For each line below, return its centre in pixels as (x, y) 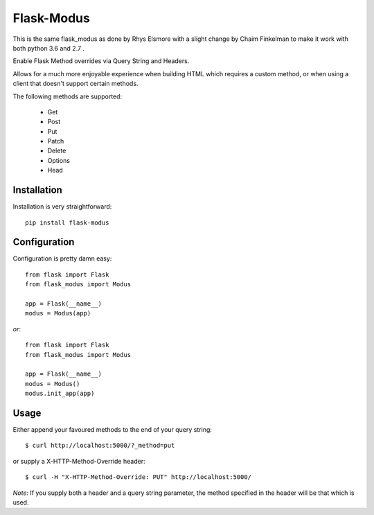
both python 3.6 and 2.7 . (49, 48)
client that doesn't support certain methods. (75, 84)
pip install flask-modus (67, 222)
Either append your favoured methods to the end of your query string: (113, 430)
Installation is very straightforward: (62, 207)
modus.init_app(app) (60, 394)
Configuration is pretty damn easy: (62, 259)
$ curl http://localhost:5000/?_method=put (100, 446)
